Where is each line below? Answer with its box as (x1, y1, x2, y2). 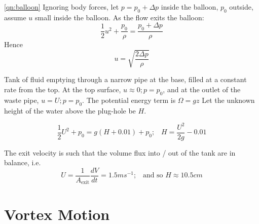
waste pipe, (4, 94, 39, 105)
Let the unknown (202, 94, 255, 105)
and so (142, 172, 163, 179)
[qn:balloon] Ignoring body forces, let (4, 2, 119, 12)
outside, (229, 2, 253, 12)
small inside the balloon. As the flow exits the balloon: (35, 12, 204, 22)
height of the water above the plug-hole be (4, 105, 136, 116)
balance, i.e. (4, 157, 41, 168)
